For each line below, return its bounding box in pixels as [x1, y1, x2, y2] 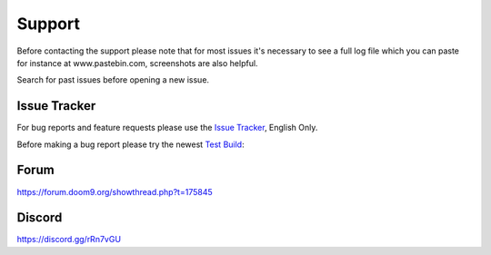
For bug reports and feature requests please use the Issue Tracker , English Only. [16, 123, 318, 133]
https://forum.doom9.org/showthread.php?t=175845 [16, 186, 213, 197]
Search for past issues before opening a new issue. [16, 74, 209, 85]
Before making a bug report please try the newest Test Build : [16, 139, 245, 150]
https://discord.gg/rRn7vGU [16, 234, 122, 245]
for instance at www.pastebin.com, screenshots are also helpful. [16, 57, 258, 68]
